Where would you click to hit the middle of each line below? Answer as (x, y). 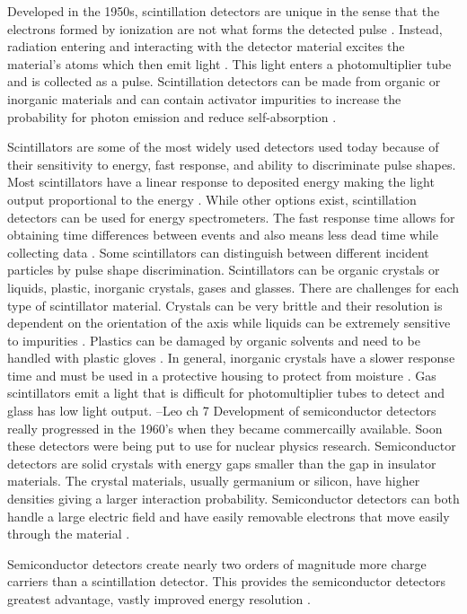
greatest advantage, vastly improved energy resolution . (159, 599)
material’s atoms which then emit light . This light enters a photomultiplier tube (229, 63)
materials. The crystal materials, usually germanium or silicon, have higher (214, 481)
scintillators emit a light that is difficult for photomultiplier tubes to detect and (226, 393)
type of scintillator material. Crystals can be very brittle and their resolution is (225, 305)
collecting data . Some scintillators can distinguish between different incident (218, 252)
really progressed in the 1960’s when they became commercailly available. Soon (225, 428)
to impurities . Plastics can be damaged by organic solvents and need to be (214, 340)
